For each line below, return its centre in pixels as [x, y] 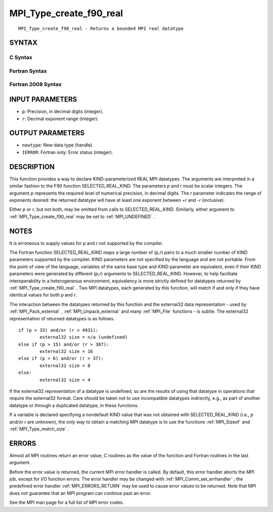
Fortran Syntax [28, 71]
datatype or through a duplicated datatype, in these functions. [74, 405]
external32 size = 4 [65, 380]
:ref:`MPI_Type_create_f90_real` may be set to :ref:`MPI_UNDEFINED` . [82, 216]
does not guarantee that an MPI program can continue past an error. [80, 493]
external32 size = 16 [66, 352]
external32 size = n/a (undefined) [84, 337]
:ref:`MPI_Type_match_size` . [39, 429]
